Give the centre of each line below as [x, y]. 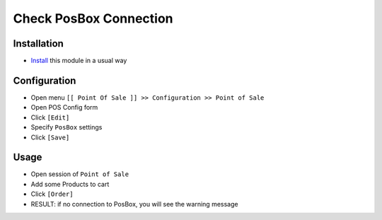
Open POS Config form [64, 108]
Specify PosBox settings [66, 127]
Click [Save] [50, 137]
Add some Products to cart [70, 184]
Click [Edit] [50, 117]
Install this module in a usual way [79, 61]
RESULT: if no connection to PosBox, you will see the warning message [134, 204]
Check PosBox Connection [93, 18]
